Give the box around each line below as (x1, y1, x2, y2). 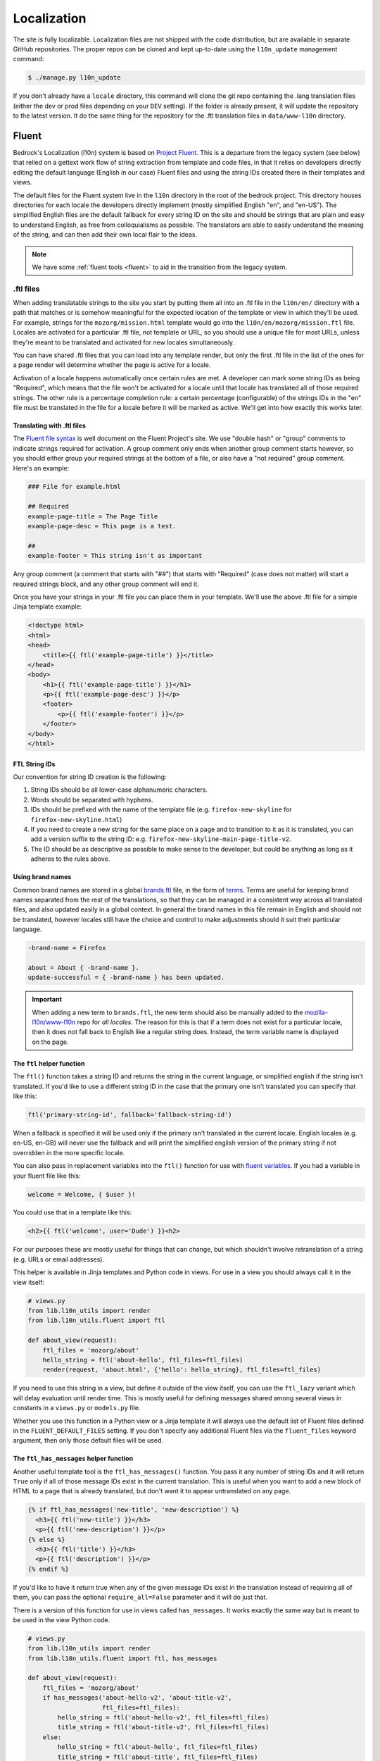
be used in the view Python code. (13, 1615, 110, 1624)
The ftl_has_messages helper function (13, 1455, 134, 1463)
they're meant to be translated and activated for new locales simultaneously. (13, 338, 235, 347)
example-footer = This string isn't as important (27, 552, 203, 560)
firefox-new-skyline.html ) (30, 815, 122, 823)
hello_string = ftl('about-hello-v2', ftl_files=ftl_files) (57, 1714, 270, 1722)
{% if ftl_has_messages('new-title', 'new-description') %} (27, 1506, 240, 1514)
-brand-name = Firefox (27, 944, 106, 952)
